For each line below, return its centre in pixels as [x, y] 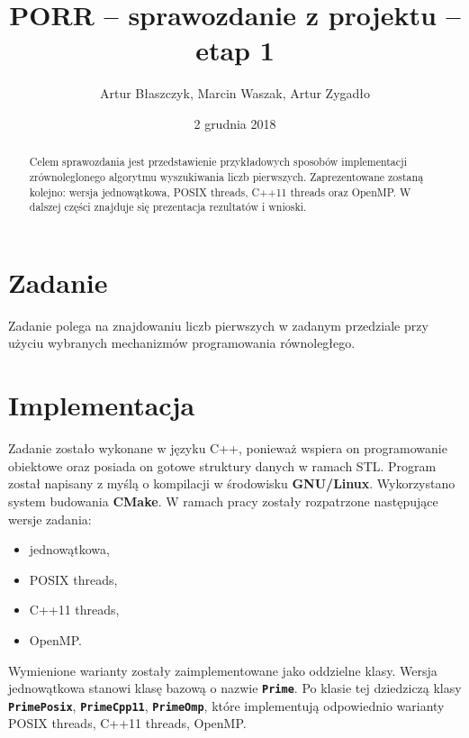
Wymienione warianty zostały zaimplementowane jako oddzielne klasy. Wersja [223, 670]
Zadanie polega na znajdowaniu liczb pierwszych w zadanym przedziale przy [218, 325]
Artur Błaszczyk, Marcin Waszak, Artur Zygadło [235, 93]
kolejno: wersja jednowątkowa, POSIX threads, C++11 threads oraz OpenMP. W [220, 191]
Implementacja [102, 405]
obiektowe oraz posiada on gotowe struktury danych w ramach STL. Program [222, 465]
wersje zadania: [50, 519]
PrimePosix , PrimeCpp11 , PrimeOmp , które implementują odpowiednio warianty [226, 705]
